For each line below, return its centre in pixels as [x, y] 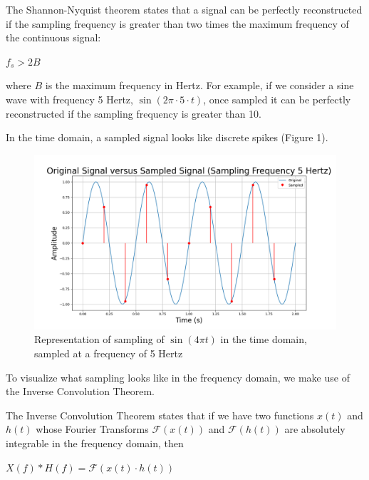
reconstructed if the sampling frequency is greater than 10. [134, 113]
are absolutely [315, 429]
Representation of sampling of [99, 339]
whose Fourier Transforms [92, 429]
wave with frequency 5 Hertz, [69, 99]
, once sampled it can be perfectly [277, 99]
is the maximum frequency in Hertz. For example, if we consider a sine [199, 85]
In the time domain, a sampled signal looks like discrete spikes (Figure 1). [167, 137]
